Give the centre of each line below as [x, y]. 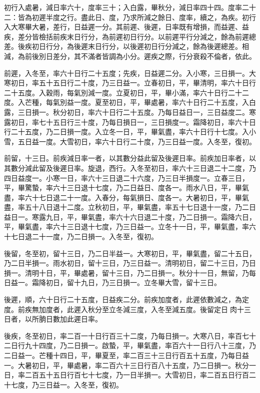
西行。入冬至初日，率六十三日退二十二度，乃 [182, 168]
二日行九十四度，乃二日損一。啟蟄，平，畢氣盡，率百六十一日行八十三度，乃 [130, 345]
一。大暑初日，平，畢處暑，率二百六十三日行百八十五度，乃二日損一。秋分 [126, 365]
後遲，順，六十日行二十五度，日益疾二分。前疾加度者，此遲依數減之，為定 [126, 299]
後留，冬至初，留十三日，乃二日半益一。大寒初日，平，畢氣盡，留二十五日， [130, 253]
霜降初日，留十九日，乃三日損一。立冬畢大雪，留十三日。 [126, 282]
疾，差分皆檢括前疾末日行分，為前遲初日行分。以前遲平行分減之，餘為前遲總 [130, 36]
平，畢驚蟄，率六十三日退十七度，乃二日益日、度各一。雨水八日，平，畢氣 [126, 188]
